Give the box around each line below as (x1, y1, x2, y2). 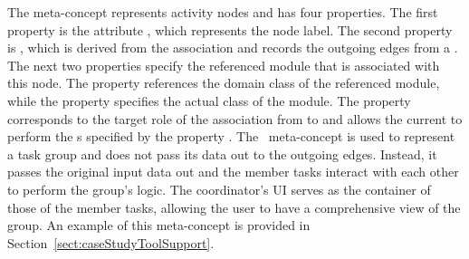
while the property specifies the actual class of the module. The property (7, 91, 411, 110)
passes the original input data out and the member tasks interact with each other (7, 162, 459, 181)
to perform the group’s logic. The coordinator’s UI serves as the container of (7, 179, 431, 198)
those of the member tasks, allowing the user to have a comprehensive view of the (7, 197, 461, 216)
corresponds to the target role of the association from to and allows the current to (7, 109, 463, 128)
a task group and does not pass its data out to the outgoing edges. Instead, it (7, 144, 437, 163)
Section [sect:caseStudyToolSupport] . (7, 233, 215, 252)
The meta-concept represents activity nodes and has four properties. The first (7, 3, 438, 21)
